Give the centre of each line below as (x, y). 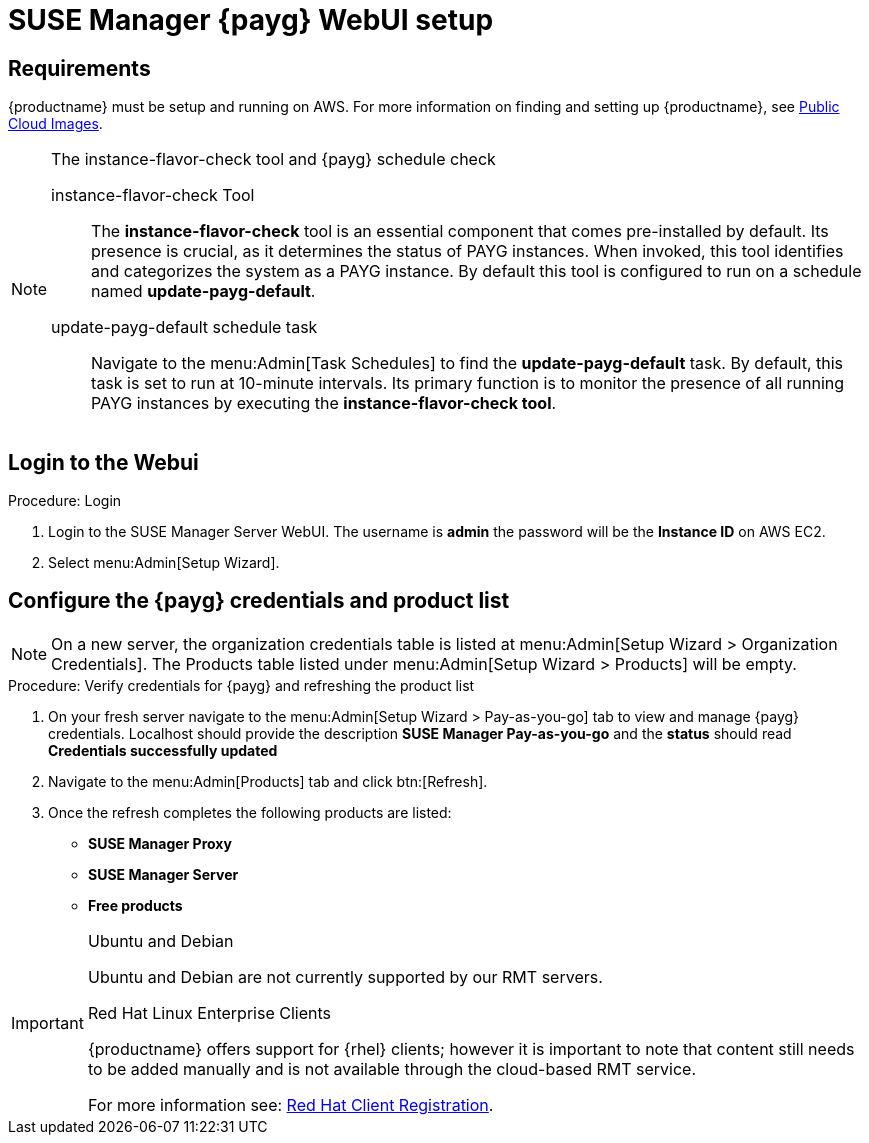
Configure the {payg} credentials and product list (259, 601)
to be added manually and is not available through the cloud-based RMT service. (392, 1068)
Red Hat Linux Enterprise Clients (209, 1012)
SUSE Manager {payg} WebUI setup (251, 20)
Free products (135, 905)
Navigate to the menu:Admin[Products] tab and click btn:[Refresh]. (268, 781)
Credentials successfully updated (163, 750)
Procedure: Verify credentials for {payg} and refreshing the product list (241, 685)
